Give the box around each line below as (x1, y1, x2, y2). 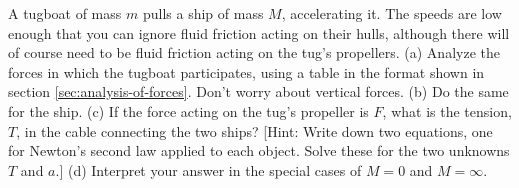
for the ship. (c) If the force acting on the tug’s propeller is (8, 100, 369, 121)
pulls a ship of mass (142, 3, 264, 23)
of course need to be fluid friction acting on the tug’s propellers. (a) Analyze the (8, 42, 500, 63)
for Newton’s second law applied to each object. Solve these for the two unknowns (8, 140, 510, 161)
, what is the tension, (382, 100, 512, 121)
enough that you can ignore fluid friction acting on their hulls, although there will (8, 22, 510, 43)
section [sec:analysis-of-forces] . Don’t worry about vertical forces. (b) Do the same (8, 81, 509, 102)
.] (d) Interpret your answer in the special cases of (55, 159, 362, 180)
